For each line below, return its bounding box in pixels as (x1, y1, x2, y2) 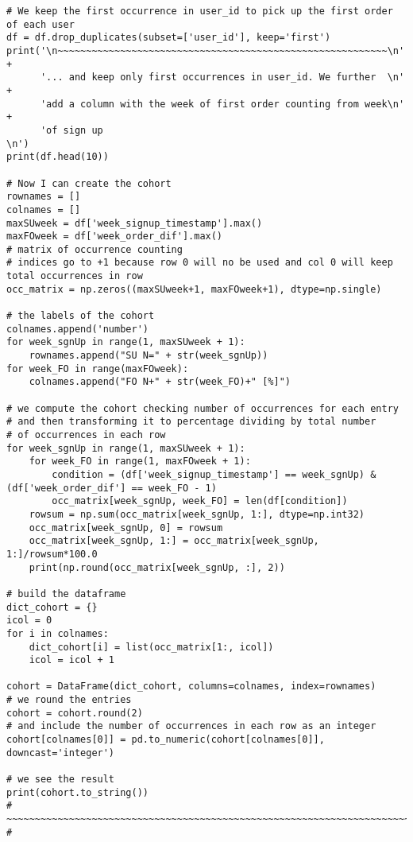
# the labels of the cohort (6, 310, 155, 322)
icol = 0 (6, 615, 52, 627)
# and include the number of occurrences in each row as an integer (6, 720, 376, 732)
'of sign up (40, 124, 103, 136)
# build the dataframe (6, 588, 126, 599)
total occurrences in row (6, 270, 143, 282)
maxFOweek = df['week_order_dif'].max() (6, 231, 223, 243)
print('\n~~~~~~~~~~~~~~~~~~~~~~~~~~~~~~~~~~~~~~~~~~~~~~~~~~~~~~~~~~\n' (6, 45, 405, 56)
